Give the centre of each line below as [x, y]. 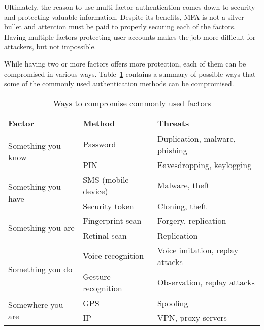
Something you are [41, 228]
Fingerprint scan [112, 220]
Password [100, 144]
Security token [108, 206]
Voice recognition [113, 256]
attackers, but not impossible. [50, 46]
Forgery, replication [192, 220]
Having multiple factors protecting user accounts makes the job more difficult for [130, 36]
